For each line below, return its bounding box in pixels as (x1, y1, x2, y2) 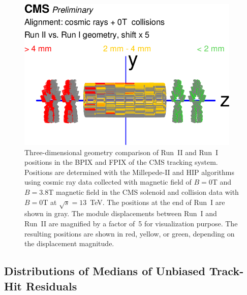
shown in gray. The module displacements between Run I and (24, 208, 217, 219)
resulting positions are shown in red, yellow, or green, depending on (24, 228, 235, 239)
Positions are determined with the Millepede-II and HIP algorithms (24, 166, 234, 177)
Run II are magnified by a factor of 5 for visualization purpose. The (24, 218, 238, 228)
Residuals (26, 278, 77, 293)
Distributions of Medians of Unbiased (4, 263, 205, 279)
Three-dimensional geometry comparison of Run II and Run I (24, 146, 218, 157)
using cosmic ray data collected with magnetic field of (24, 176, 192, 187)
